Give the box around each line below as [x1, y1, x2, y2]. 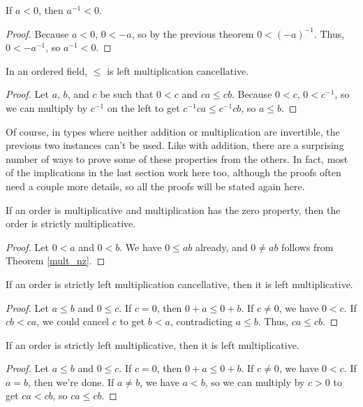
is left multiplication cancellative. [107, 63, 249, 78]
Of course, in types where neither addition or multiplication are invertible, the [6, 124, 340, 138]
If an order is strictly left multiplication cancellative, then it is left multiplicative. [6, 276, 353, 291]
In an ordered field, [6, 63, 88, 78]
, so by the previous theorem [131, 26, 254, 41]
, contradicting [170, 314, 233, 329]
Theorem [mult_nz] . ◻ [6, 253, 105, 268]
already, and [195, 239, 248, 254]
